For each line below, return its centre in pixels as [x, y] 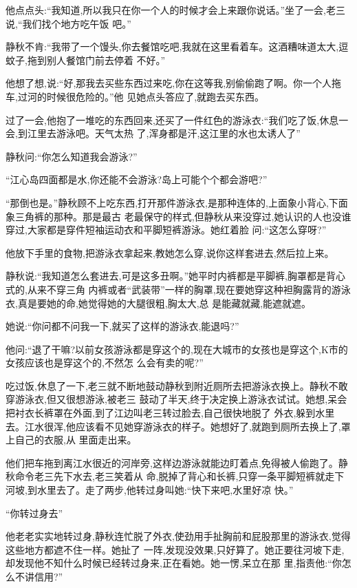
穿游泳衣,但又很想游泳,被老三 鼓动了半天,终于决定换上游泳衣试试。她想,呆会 [176, 399]
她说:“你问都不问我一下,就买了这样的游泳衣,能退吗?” [122, 326]
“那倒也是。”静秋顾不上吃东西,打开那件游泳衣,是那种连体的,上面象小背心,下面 [177, 202]
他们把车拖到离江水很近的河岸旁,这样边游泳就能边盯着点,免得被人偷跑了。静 [177, 462]
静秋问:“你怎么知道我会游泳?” [72, 156]
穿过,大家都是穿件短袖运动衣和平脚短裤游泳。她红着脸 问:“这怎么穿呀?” [166, 230]
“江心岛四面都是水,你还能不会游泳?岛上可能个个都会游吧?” [137, 179]
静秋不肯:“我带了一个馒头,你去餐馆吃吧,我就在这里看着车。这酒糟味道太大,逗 [177, 46]
